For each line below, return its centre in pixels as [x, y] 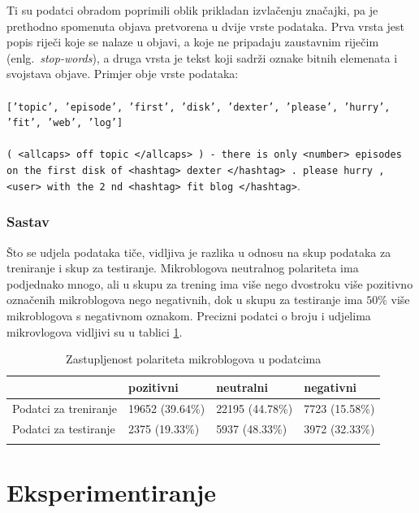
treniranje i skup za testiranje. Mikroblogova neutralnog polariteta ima [183, 268]
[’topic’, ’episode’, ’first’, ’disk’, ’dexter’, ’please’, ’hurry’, [199, 107]
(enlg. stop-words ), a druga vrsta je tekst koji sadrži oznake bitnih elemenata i [202, 57]
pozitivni [153, 387]
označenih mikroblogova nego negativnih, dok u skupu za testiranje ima [185, 300]
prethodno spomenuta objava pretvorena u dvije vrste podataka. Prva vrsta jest [206, 26]
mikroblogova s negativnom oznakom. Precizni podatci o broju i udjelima [189, 316]
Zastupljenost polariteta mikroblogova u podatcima [194, 359]
